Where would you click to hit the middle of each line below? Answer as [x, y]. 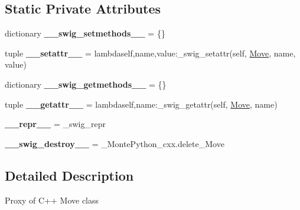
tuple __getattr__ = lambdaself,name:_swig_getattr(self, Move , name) [141, 104]
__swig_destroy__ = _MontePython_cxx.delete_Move [115, 143]
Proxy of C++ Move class [52, 200]
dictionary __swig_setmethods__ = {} [85, 33]
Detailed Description [69, 175]
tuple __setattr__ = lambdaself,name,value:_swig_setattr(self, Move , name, [150, 53]
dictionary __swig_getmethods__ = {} [86, 84]
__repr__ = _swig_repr [55, 124]
